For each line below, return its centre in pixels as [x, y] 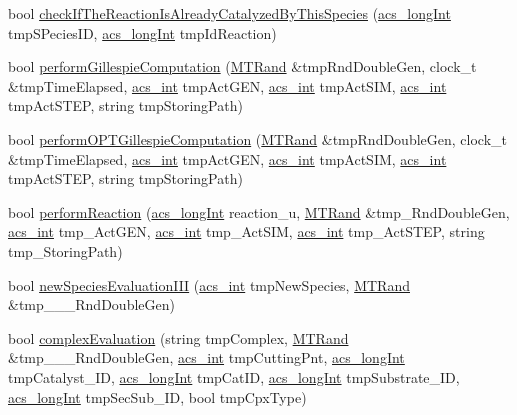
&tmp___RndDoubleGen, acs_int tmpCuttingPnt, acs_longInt [206, 357]
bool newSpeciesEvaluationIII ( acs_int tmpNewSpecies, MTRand [209, 284]
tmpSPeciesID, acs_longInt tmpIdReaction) [142, 32]
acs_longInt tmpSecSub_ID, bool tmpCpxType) [157, 396]
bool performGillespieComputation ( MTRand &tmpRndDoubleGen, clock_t [242, 66]
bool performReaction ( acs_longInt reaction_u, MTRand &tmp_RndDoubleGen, [259, 211]
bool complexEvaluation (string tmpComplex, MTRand [178, 337]
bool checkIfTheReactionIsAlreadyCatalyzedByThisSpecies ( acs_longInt [229, 13]
